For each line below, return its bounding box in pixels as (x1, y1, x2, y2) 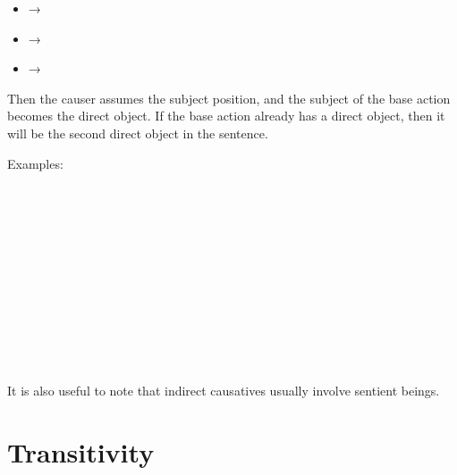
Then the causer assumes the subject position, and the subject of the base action (7, 88, 451, 107)
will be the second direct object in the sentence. (7, 123, 268, 142)
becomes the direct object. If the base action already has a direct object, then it (7, 106, 445, 125)
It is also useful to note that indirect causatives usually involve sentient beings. (7, 381, 440, 400)
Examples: (7, 154, 63, 172)
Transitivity (7, 434, 155, 471)
